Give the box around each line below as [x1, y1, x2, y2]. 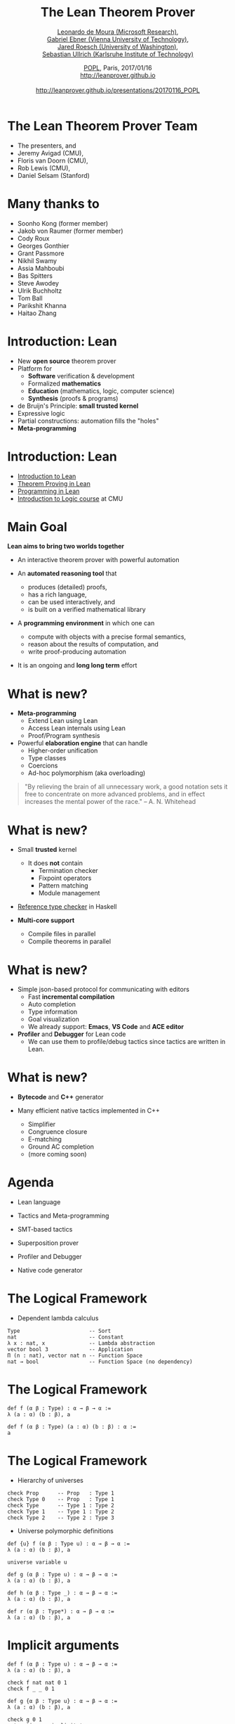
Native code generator [17, 1266, 83, 1275]
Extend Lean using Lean [27, 717, 98, 725]
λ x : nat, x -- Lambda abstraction [7, 1340, 156, 1347]
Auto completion [27, 1000, 76, 1009]
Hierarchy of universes [17, 1476, 84, 1484]
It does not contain [27, 859, 83, 867]
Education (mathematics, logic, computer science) [27, 386, 175, 395]
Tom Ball [17, 293, 43, 302]
